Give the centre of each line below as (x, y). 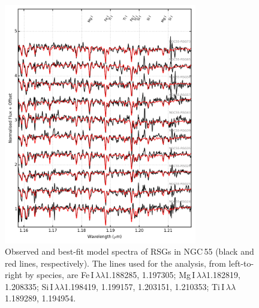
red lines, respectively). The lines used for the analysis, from (115, 263)
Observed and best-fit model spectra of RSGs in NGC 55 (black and (129, 251)
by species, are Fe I (59, 275)
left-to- (241, 263)
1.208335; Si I (29, 286)
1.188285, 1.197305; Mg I (150, 275)
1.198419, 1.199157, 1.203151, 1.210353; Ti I (144, 286)
